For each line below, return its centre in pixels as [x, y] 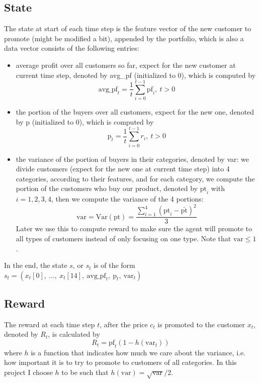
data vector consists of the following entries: [72, 48]
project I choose [28, 372]
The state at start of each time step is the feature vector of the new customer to [128, 28]
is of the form [114, 265]
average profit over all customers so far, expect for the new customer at [126, 65]
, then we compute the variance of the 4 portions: [127, 199]
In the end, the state [36, 265]
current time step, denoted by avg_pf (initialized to [96, 75]
